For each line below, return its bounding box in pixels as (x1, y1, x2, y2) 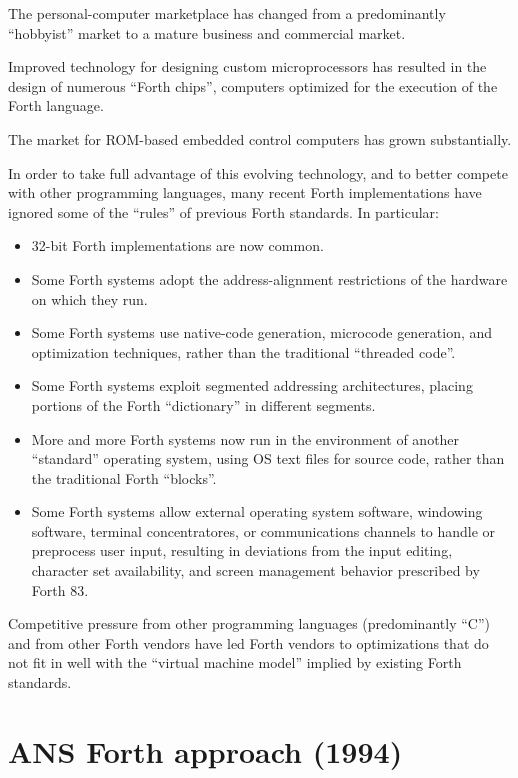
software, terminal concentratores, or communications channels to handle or (31, 520, 496, 541)
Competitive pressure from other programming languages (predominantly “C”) (8, 613, 490, 634)
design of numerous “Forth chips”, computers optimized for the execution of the (8, 75, 498, 96)
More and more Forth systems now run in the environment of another (31, 428, 460, 449)
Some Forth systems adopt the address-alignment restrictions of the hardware (31, 268, 508, 289)
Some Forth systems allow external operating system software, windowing (31, 501, 483, 522)
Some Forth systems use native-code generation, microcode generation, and (31, 322, 493, 343)
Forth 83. (31, 579, 89, 600)
